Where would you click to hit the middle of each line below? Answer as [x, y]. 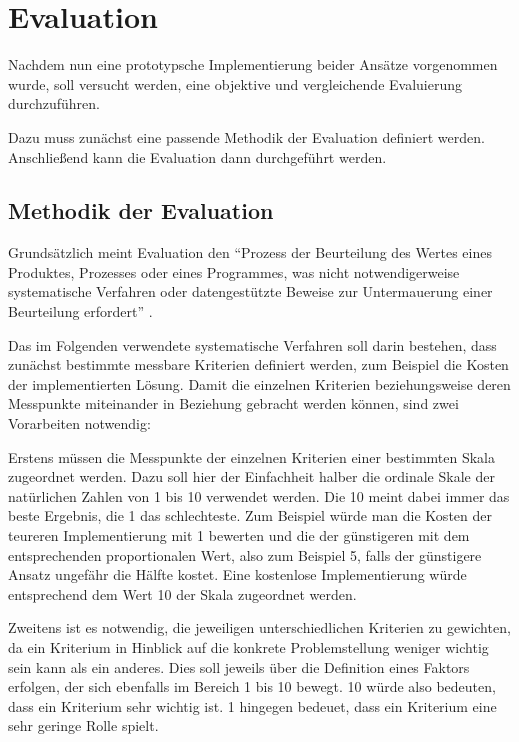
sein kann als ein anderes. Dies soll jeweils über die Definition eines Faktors [239, 666]
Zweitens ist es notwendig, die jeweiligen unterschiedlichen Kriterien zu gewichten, [259, 627]
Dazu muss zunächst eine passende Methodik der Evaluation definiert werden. [246, 136]
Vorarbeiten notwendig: [79, 423]
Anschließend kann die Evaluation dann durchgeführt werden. [197, 156]
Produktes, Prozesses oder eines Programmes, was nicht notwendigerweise [234, 271]
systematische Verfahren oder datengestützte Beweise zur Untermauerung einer [250, 291]
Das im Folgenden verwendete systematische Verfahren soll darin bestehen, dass [252, 344]
